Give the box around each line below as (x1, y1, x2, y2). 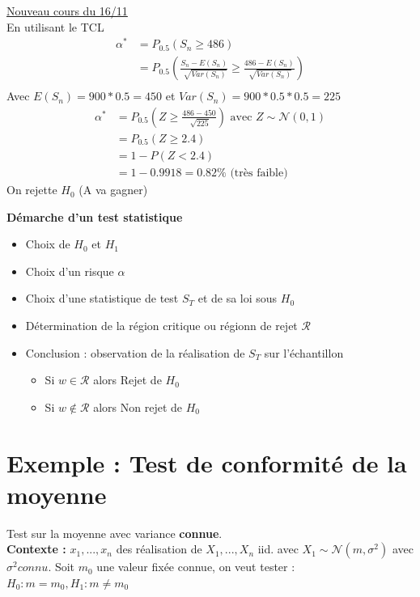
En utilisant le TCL (6, 18, 104, 35)
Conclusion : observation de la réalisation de (25, 344, 245, 361)
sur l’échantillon (264, 344, 344, 361)
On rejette (6, 181, 57, 198)
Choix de (25, 235, 70, 252)
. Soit (48, 558, 75, 575)
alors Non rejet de (93, 398, 182, 415)
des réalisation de (116, 540, 202, 557)
